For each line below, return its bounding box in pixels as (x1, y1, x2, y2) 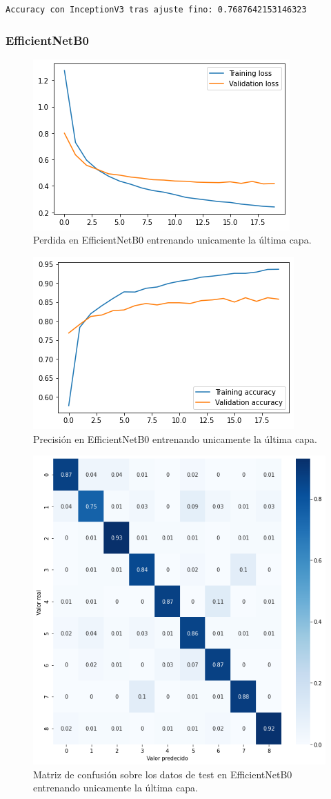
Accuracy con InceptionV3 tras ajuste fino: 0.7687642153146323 (6, 5, 307, 14)
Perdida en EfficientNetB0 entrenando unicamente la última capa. (33, 233, 312, 247)
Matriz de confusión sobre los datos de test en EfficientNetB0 (33, 767, 292, 781)
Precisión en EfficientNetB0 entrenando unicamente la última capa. (33, 431, 317, 446)
